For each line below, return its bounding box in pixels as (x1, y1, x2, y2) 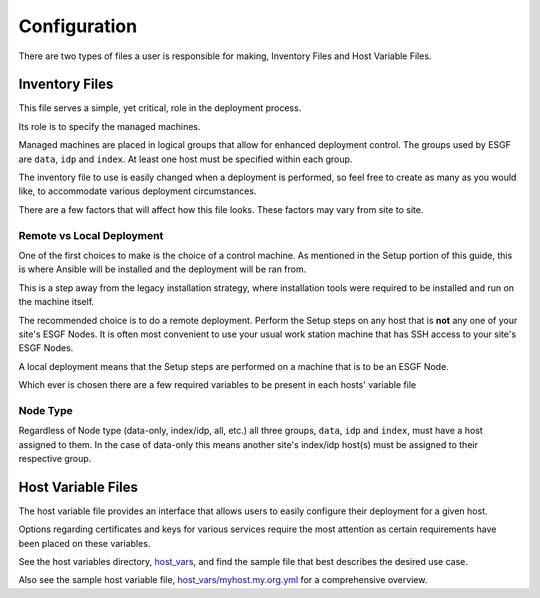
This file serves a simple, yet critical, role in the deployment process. (18, 102, 302, 114)
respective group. (18, 452, 92, 464)
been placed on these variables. (18, 537, 151, 549)
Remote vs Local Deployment (18, 228, 164, 242)
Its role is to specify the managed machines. (18, 120, 201, 132)
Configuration (18, 15, 138, 37)
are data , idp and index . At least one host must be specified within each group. (18, 153, 353, 165)
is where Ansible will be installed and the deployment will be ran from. (18, 263, 307, 275)
